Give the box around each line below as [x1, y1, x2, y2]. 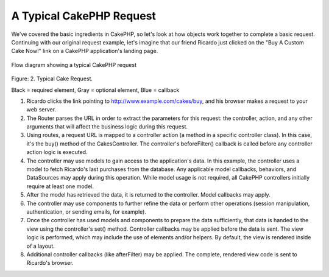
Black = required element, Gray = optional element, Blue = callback [11, 86, 180, 94]
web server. [26, 106, 57, 113]
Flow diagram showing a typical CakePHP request [11, 61, 137, 68]
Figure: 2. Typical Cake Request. [11, 75, 93, 82]
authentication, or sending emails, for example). [26, 208, 146, 216]
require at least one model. [26, 183, 94, 190]
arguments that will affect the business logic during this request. [26, 123, 188, 130]
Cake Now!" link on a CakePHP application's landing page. [11, 47, 158, 55]
